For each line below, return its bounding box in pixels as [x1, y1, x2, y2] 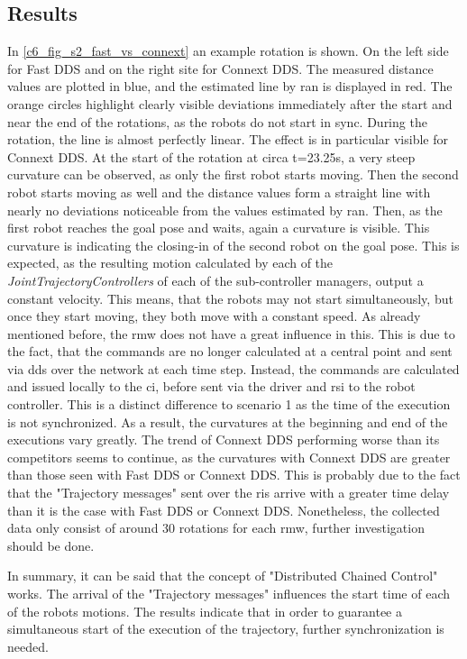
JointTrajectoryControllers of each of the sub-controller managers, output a [7, 270, 424, 289]
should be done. [7, 535, 95, 554]
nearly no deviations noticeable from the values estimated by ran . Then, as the [7, 200, 443, 219]
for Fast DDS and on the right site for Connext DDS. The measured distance [7, 59, 434, 78]
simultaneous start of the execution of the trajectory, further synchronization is [7, 619, 444, 638]
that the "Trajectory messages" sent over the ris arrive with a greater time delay [7, 483, 450, 502]
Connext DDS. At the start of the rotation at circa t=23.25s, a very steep [7, 147, 416, 166]
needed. [7, 636, 49, 655]
